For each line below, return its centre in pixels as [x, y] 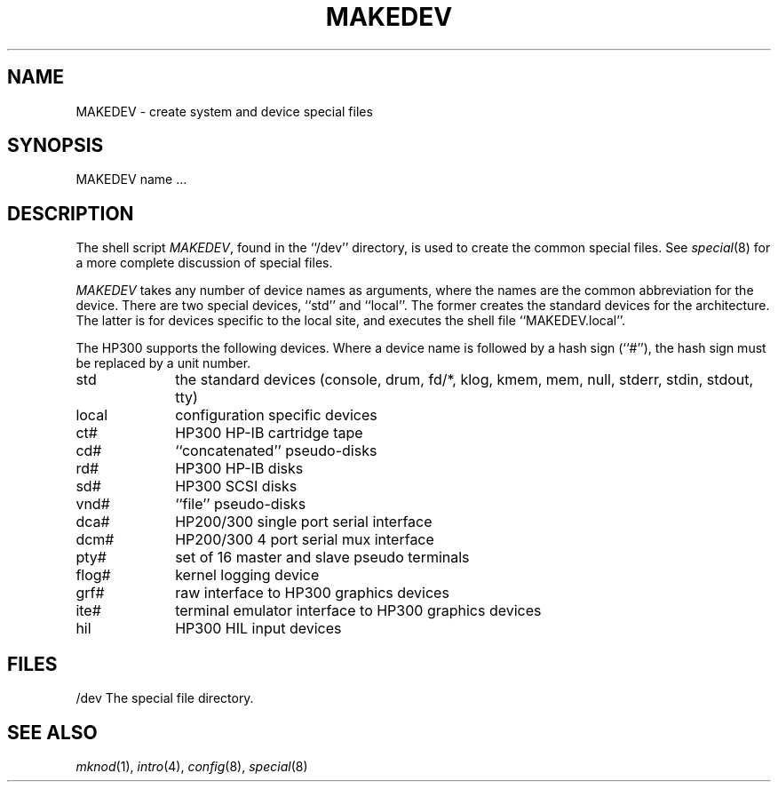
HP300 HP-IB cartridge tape [269, 433]
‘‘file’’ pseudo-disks [241, 504]
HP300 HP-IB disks [239, 469]
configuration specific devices [276, 415]
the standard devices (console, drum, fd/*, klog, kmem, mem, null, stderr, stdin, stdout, [464, 380]
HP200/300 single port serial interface [304, 522]
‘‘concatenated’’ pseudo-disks [276, 451]
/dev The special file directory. [165, 698]
